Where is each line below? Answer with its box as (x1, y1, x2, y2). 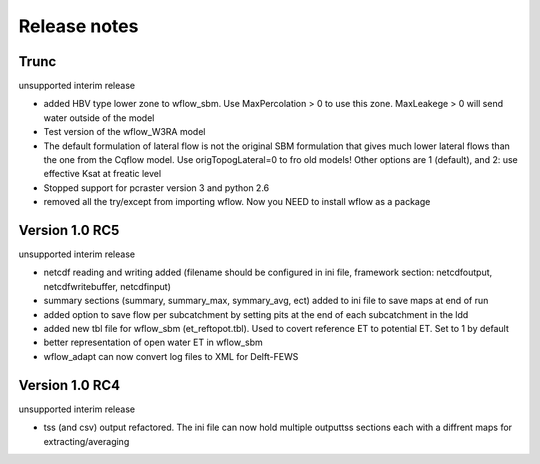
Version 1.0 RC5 (18, 222, 120, 239)
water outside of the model (43, 111, 155, 124)
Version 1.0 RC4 (18, 376, 120, 394)
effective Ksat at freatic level (43, 168, 162, 180)
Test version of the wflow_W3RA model (43, 126, 206, 138)
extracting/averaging (43, 435, 130, 447)
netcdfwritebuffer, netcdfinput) (43, 280, 172, 292)
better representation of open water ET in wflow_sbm (43, 336, 264, 349)
